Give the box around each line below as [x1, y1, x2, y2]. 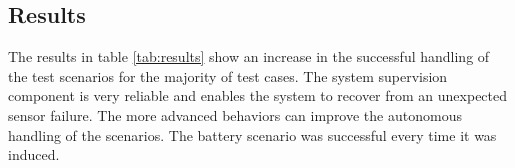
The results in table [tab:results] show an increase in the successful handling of [8, 46, 490, 67]
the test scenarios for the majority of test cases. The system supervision [8, 65, 448, 86]
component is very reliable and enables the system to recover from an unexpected [8, 85, 508, 106]
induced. [8, 144, 60, 165]
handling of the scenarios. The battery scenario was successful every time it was [8, 124, 497, 145]
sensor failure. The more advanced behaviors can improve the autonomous [8, 104, 462, 125]
